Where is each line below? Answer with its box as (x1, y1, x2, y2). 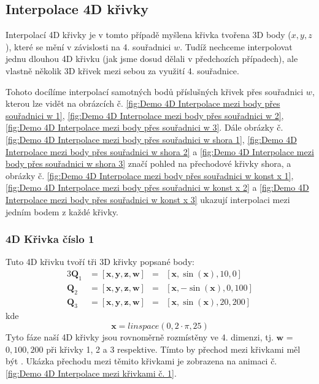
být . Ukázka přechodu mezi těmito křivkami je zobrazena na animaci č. (6, 355, 277, 367)
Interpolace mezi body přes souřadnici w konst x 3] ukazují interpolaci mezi (6, 193, 290, 205)
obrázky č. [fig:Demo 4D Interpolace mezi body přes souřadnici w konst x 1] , (6, 169, 294, 182)
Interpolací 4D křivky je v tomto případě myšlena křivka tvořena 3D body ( (6, 28, 291, 41)
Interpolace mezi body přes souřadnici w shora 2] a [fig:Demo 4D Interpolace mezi (6, 145, 314, 158)
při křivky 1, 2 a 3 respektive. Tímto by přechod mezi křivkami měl (46, 342, 301, 355)
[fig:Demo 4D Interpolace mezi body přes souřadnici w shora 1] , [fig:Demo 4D (6, 132, 297, 145)
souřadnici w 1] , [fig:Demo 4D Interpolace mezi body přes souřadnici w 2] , (6, 109, 284, 121)
